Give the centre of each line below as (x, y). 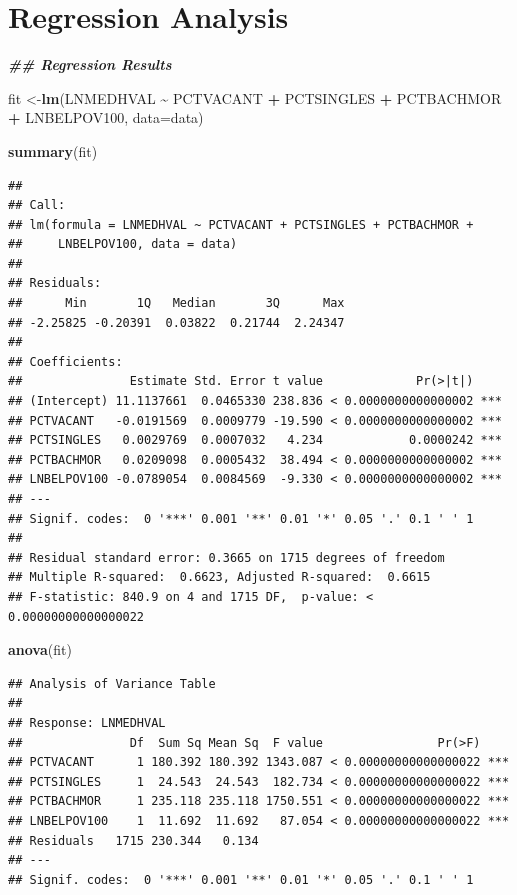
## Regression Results (90, 64)
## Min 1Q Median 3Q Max (176, 303)
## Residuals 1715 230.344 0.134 (133, 840)
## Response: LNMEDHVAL (87, 722)
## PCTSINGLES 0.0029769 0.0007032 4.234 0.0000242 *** (255, 440)
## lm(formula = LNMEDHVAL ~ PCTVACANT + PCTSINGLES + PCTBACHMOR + (241, 224)
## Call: (37, 205)
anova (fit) (40, 649)
